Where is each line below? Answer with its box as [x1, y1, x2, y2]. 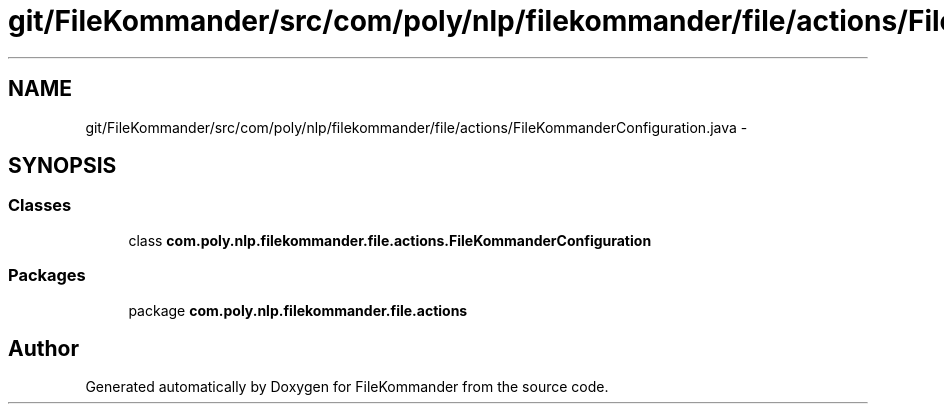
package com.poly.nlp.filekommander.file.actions [128, 301, 468, 319]
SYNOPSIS [8, 153, 117, 179]
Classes [8, 195, 72, 216]
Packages [8, 265, 86, 286]
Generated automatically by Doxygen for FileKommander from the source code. [85, 378, 609, 396]
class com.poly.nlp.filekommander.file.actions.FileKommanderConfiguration [128, 231, 652, 249]
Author [8, 335, 79, 361]
